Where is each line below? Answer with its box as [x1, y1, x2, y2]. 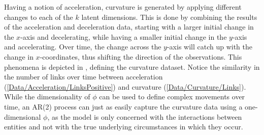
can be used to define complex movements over [99, 91, 245, 102]
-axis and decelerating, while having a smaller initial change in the [20, 31, 227, 42]
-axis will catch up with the [167, 41, 253, 52]
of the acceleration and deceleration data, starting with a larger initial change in [4, 21, 254, 32]
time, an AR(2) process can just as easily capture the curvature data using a [4, 101, 243, 112]
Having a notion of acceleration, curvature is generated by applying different [4, 2, 242, 12]
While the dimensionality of [4, 91, 90, 102]
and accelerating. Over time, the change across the [4, 41, 161, 52]
